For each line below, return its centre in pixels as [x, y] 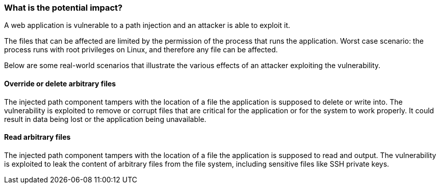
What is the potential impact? [63, 8]
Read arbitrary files [37, 137]
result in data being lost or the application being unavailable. [105, 119]
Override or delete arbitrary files [60, 83]
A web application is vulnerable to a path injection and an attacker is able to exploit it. [147, 25]
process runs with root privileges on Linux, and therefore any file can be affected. [141, 50]
